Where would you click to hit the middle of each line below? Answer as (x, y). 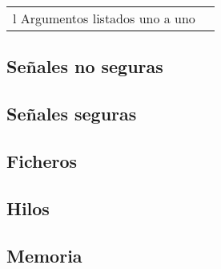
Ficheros (42, 160)
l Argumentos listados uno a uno (104, 18)
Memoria (44, 255)
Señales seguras (72, 114)
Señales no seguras (85, 66)
